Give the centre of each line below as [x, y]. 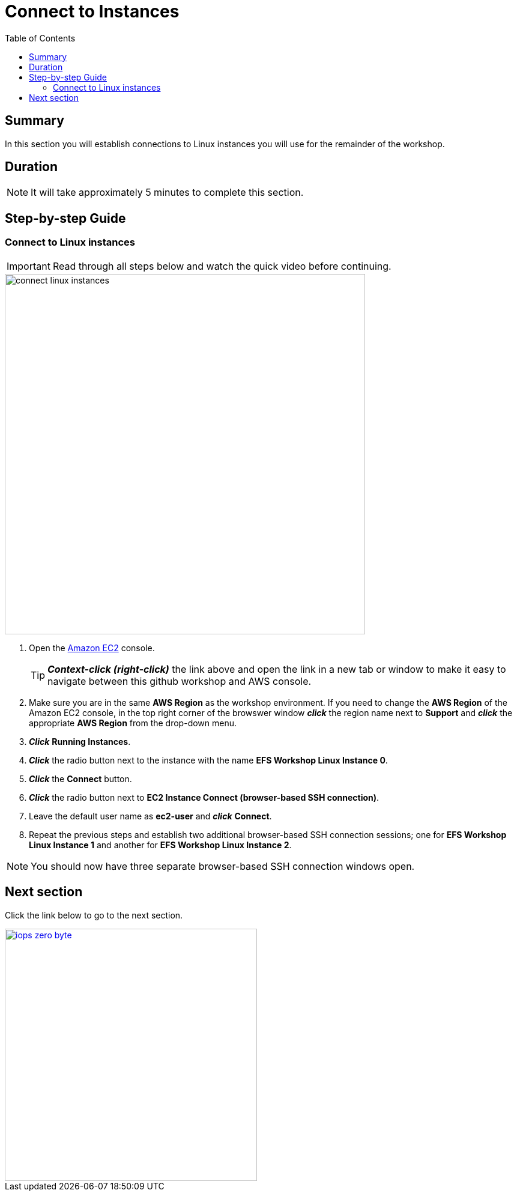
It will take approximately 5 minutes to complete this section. [167, 193]
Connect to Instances [92, 11]
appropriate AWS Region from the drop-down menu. [133, 723]
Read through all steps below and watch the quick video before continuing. [222, 266]
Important [29, 266]
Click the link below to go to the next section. [94, 915]
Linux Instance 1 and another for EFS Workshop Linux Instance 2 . [160, 845]
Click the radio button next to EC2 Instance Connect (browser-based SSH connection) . [204, 797]
